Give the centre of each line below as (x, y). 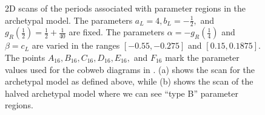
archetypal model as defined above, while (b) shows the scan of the (129, 81)
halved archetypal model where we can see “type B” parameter (122, 93)
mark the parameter (202, 57)
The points (25, 57)
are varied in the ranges (76, 45)
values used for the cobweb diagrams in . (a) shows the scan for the (130, 69)
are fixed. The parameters (117, 32)
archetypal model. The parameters (69, 20)
